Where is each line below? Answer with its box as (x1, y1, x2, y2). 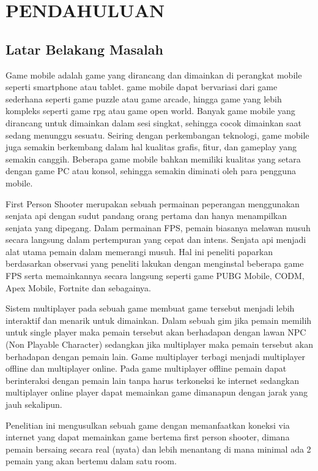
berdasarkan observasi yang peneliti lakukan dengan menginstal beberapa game (6, 257, 304, 270)
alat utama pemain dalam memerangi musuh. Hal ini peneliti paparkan (6, 245, 273, 258)
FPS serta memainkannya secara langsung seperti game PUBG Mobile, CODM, (6, 269, 305, 282)
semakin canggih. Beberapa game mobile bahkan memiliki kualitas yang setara (6, 152, 301, 165)
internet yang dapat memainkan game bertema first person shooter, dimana (6, 431, 290, 443)
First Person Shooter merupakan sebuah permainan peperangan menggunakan (6, 197, 300, 210)
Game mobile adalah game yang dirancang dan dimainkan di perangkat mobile (6, 68, 302, 81)
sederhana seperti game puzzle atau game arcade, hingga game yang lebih (6, 92, 282, 105)
